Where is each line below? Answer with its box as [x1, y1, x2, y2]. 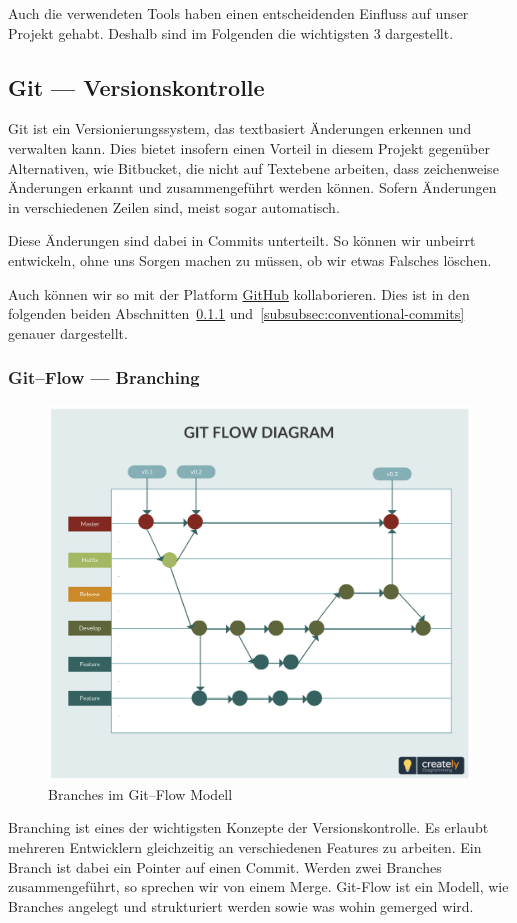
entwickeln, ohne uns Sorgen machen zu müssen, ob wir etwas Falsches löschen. [8, 249, 492, 270]
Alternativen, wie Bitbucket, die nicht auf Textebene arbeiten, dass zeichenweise [8, 157, 499, 178]
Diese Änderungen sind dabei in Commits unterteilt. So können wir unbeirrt [8, 230, 476, 251]
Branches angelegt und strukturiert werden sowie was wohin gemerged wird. [8, 895, 474, 916]
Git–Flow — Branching [8, 365, 200, 390]
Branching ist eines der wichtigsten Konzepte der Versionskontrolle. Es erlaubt [8, 817, 489, 838]
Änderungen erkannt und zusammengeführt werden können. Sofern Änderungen [8, 177, 497, 198]
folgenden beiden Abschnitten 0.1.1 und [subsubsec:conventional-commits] [8, 303, 465, 324]
